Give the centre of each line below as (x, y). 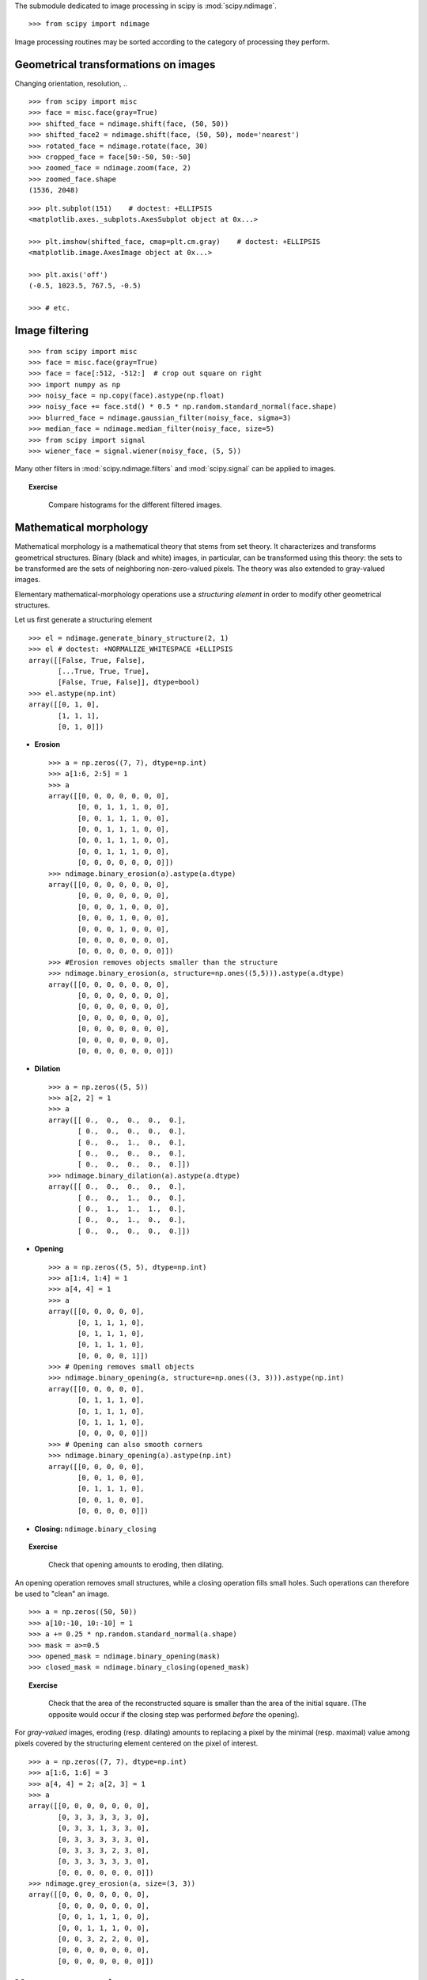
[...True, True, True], (104, 672)
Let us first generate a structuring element (83, 620)
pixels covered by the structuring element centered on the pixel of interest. (136, 1743)
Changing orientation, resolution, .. (71, 83)
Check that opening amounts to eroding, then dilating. (136, 1565)
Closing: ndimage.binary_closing (95, 1529)
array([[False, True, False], (87, 660)
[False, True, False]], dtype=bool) (129, 682)
